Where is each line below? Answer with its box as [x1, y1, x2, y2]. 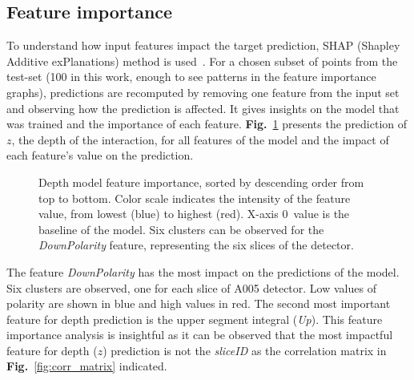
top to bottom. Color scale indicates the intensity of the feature [38, 189, 351, 206]
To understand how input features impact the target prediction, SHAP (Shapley [6, 37, 400, 54]
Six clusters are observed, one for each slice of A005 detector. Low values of [6, 279, 376, 296]
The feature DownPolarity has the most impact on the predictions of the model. [6, 263, 400, 280]
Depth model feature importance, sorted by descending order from [38, 173, 364, 190]
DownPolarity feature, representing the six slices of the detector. [38, 236, 354, 253]
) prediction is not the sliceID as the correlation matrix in [102, 342, 387, 358]
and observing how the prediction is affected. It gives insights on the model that [6, 99, 400, 116]
